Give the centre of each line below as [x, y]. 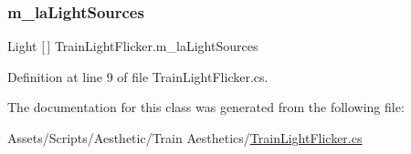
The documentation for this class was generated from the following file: [206, 107]
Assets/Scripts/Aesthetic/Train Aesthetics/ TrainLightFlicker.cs [185, 138]
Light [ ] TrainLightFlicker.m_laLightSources [133, 46]
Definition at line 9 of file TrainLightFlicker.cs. [138, 76]
